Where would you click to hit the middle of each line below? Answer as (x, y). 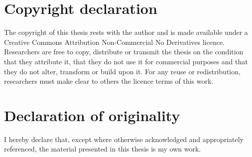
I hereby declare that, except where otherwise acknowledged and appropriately (124, 139)
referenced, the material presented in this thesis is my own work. (103, 149)
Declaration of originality (92, 115)
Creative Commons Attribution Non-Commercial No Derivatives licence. (115, 42)
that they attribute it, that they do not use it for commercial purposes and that (126, 61)
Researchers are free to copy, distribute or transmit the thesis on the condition (124, 52)
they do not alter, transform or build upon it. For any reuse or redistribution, (122, 71)
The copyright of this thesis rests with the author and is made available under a (126, 32)
